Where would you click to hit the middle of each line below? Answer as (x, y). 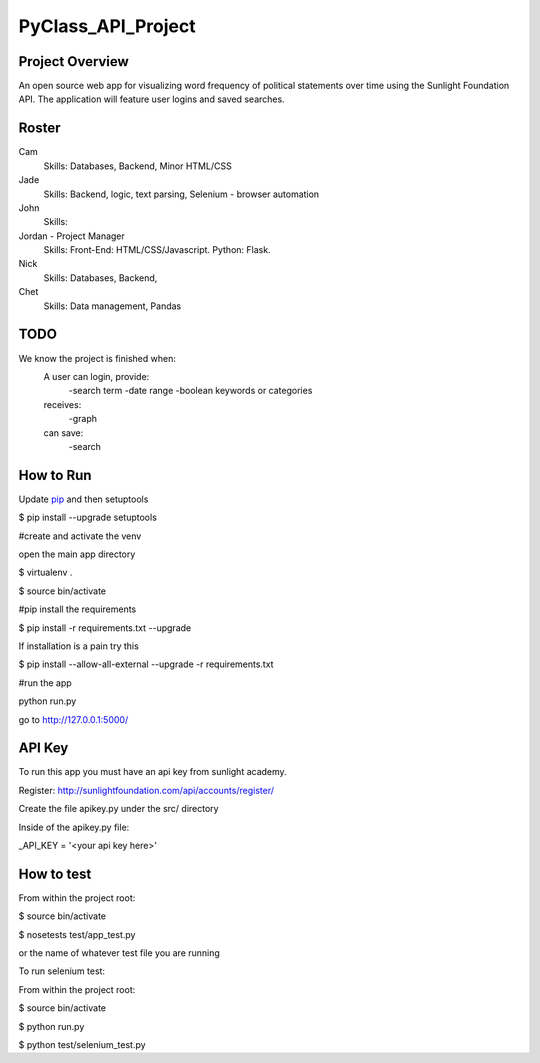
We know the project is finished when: (97, 358)
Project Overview (73, 61)
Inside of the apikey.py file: (74, 827)
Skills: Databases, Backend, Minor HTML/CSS (137, 166)
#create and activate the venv (80, 536)
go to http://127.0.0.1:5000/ (73, 719)
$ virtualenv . (45, 572)
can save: (63, 432)
